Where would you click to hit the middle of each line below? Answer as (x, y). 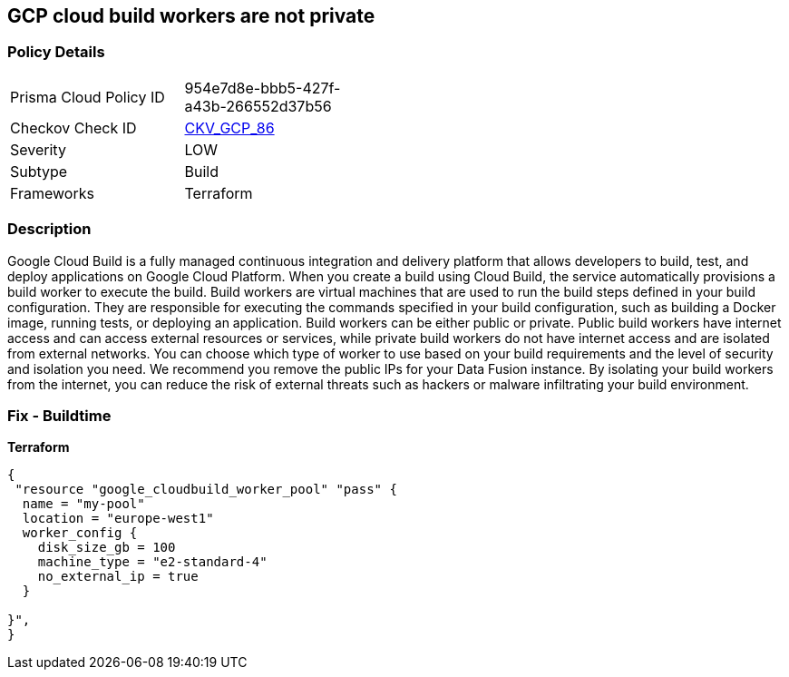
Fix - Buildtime (59, 415)
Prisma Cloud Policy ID (88, 97)
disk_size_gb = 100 (107, 548)
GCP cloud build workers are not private (191, 16)
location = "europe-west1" (118, 519)
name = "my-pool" (83, 504)
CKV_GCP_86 (229, 128)
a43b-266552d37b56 (258, 106)
